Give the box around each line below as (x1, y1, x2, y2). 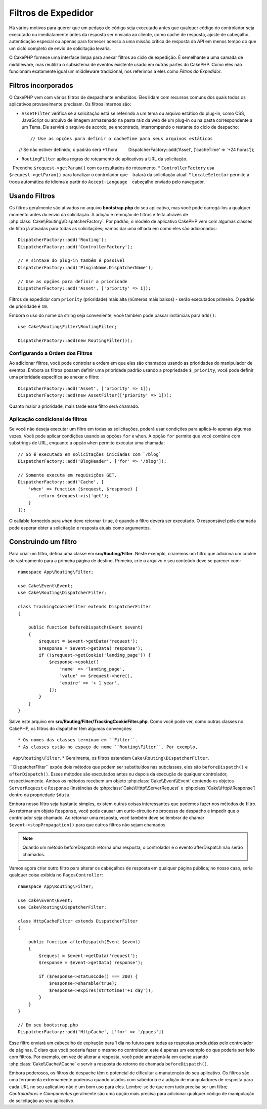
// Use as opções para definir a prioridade (18, 279, 128, 284)
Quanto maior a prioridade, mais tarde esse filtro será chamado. (9, 403, 139, 409)
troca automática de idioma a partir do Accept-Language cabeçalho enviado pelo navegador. (9, 179, 205, 185)
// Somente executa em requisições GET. (18, 472, 117, 478)
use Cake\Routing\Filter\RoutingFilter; (18, 324, 117, 330)
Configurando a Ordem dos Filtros (9, 350, 92, 357)
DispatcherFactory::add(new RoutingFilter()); (18, 338, 133, 343)
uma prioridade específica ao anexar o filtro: (9, 374, 100, 380)
